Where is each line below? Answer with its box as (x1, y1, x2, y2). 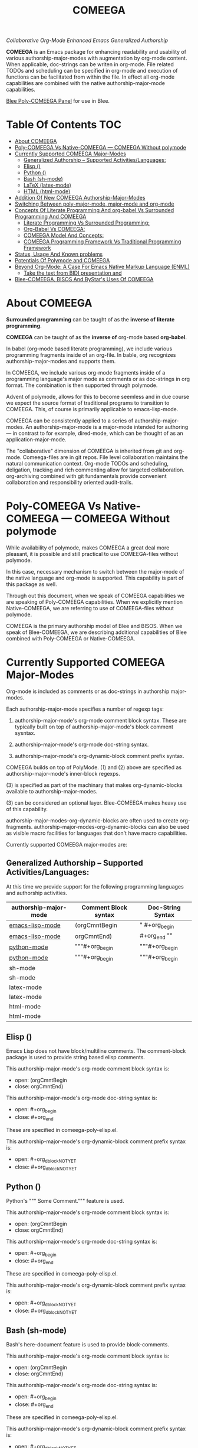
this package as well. (6, 581, 57, 588)
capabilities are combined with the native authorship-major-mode (6, 80, 165, 87)
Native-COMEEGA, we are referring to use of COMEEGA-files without (6, 605, 174, 611)
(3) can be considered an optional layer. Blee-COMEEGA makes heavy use (6, 799, 187, 806)
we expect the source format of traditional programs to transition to (6, 399, 170, 406)
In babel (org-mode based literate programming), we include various (6, 345, 173, 352)
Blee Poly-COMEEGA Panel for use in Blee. (6, 97, 110, 105)
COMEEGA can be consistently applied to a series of (6, 417, 134, 424)
